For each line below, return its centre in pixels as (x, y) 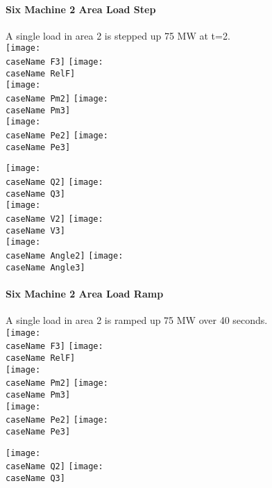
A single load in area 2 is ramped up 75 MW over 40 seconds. (137, 320)
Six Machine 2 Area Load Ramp (85, 293)
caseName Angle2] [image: (65, 255)
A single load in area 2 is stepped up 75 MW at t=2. (118, 35)
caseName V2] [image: (54, 219)
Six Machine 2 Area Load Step (81, 9)
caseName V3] (35, 230)
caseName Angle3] (45, 267)
